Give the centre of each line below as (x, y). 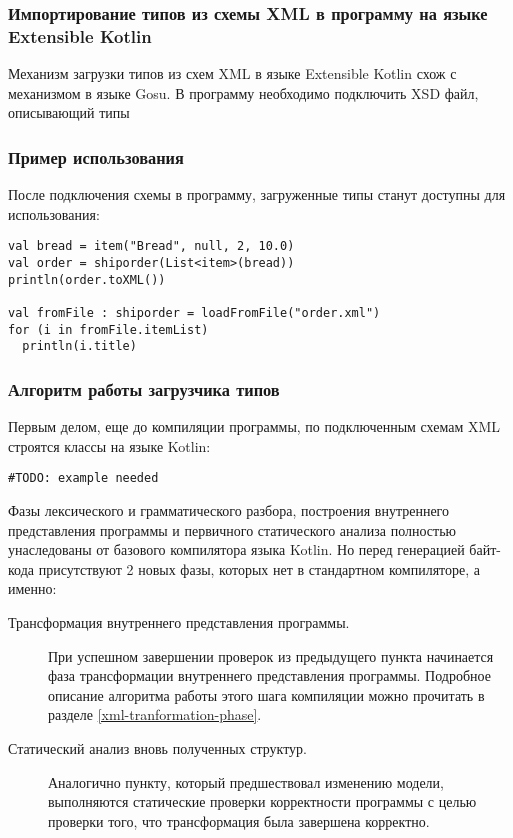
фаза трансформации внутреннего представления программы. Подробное (269, 675)
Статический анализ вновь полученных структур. (158, 747)
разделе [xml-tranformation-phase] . (155, 714)
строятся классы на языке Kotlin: (109, 445)
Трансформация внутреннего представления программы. (179, 621)
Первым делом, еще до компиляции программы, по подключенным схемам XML (254, 426)
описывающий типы (69, 112)
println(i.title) (79, 346)
